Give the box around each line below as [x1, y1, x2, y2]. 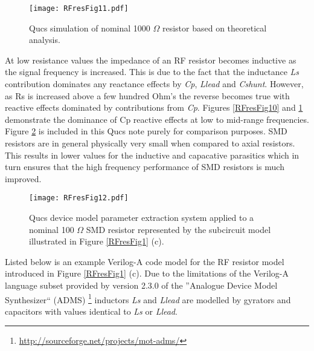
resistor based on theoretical [162, 21, 267, 34]
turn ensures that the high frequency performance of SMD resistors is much [5, 160, 284, 173]
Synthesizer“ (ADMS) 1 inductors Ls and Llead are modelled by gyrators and [5, 291, 291, 306]
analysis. [29, 33, 60, 46]
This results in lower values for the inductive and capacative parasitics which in [5, 148, 300, 161]
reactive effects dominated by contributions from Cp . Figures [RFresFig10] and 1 [5, 101, 303, 114]
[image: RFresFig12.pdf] [29, 194, 129, 203]
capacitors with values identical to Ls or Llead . [5, 304, 178, 317]
